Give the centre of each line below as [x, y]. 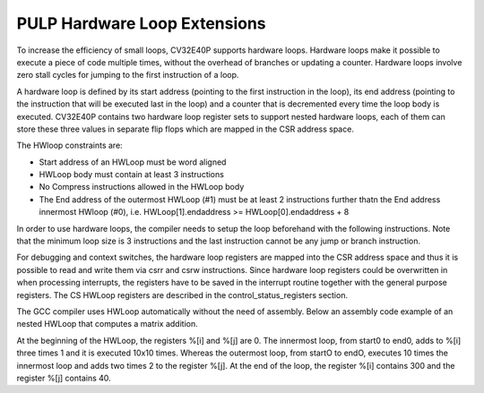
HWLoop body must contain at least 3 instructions [131, 175]
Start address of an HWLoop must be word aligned [133, 162]
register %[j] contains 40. [64, 378]
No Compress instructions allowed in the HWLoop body [142, 187]
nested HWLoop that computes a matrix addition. [107, 324]
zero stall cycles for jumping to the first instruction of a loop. [128, 75]
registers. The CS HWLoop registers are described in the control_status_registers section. [182, 295]
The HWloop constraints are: [69, 145]
